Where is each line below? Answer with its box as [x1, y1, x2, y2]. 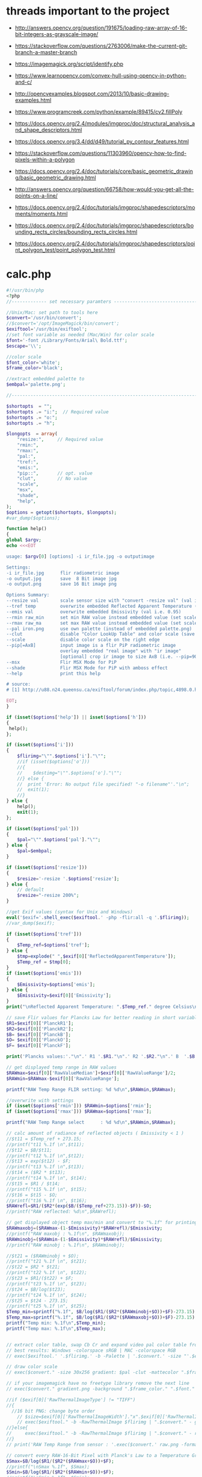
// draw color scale [6, 1364, 58, 1370]
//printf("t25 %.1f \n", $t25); [6, 1303, 87, 1310]
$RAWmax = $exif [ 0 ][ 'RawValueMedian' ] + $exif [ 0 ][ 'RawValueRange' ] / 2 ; [6, 1070, 176, 1076]
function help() [6, 526, 47, 532]
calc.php [6, 267, 52, 281]
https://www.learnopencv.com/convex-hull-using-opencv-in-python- [14, 72, 187, 79]
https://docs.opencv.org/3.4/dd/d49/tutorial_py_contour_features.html [14, 137, 189, 145]
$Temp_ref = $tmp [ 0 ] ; [17, 959, 71, 965]
